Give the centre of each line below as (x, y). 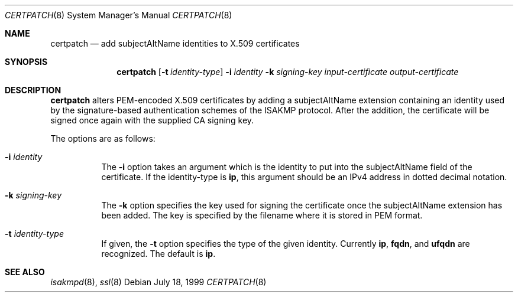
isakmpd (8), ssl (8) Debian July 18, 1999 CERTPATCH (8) (158, 282)
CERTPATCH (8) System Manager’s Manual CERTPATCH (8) (119, 15)
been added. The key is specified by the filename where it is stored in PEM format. (262, 215)
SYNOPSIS (26, 62)
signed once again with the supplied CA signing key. (152, 120)
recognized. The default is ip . (158, 254)
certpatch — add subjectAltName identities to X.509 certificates (175, 43)
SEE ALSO (25, 272)
